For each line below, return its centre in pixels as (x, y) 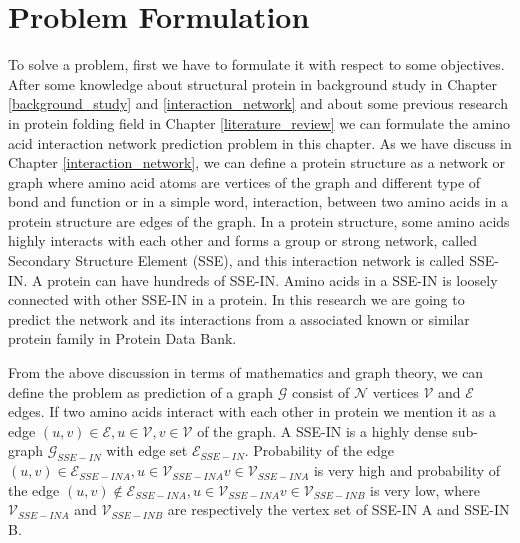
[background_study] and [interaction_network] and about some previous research (258, 103)
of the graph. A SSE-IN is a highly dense (322, 430)
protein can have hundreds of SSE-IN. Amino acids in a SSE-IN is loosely (272, 279)
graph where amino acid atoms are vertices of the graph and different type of (244, 181)
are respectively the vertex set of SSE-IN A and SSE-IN (338, 509)
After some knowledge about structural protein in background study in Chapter (252, 83)
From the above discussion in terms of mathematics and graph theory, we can (246, 372)
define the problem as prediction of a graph (141, 391)
